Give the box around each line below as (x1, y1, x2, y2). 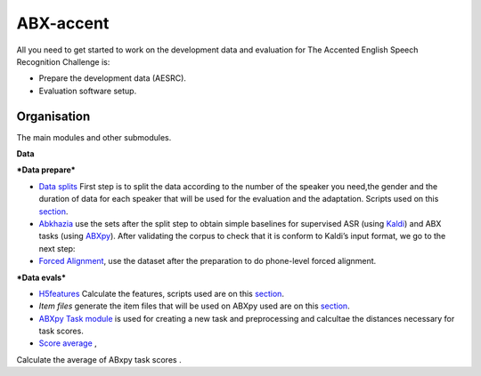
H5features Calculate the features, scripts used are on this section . (38, 288, 285, 299)
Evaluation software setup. (38, 85, 137, 96)
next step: (38, 243, 76, 253)
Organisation (16, 108, 91, 124)
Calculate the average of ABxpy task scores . (16, 354, 182, 364)
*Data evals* (16, 272, 67, 283)
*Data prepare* (16, 164, 76, 175)
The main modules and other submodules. (16, 132, 172, 142)
